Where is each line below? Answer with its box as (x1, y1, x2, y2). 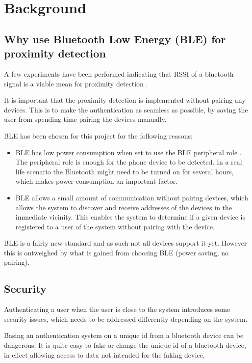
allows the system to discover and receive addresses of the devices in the (15, 202, 232, 212)
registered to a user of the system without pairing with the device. (15, 221, 215, 231)
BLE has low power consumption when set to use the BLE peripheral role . (15, 147, 242, 157)
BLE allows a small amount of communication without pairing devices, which (15, 192, 248, 202)
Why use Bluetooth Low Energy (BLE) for (4, 31, 226, 46)
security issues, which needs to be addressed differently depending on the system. (4, 313, 248, 324)
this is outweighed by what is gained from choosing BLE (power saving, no (4, 247, 228, 257)
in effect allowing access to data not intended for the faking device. (4, 349, 205, 360)
